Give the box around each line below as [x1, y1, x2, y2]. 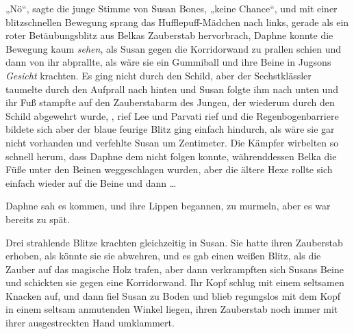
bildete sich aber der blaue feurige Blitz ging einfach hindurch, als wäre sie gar [5, 122, 335, 136]
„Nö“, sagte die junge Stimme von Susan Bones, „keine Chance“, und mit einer [5, 1, 338, 15]
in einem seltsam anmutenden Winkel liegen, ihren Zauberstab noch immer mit [5, 302, 338, 316]
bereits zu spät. [5, 211, 70, 226]
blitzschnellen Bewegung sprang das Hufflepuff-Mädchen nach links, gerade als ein [5, 14, 349, 29]
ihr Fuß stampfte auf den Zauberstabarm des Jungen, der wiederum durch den [5, 95, 335, 110]
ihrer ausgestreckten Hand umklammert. [5, 316, 175, 330]
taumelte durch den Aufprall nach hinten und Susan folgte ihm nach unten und [5, 81, 338, 96]
